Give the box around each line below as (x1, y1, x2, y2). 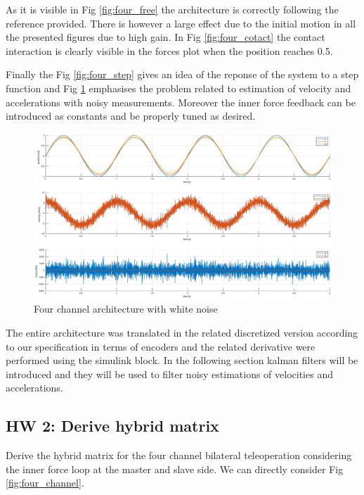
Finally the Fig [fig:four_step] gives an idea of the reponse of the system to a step (6, 67, 359, 82)
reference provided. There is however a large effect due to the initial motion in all (6, 15, 356, 30)
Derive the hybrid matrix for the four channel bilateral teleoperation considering (6, 448, 352, 463)
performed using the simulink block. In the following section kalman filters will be (6, 353, 358, 368)
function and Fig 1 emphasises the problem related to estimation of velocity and (6, 80, 351, 95)
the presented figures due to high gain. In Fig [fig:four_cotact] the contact (6, 30, 325, 44)
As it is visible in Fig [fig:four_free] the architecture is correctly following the (6, 2, 339, 16)
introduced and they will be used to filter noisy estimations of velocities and (6, 366, 333, 381)
